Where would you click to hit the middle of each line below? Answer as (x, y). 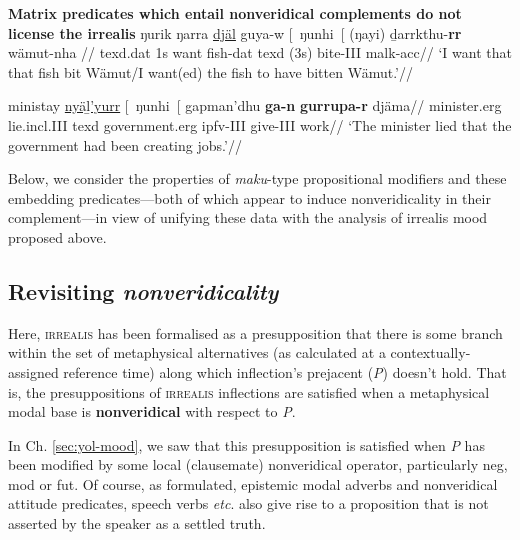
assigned (33, 371)
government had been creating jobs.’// (125, 144)
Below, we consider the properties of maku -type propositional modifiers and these (257, 178)
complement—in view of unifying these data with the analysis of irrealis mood (248, 217)
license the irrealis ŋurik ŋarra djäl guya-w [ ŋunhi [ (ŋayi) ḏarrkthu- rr (235, 32)
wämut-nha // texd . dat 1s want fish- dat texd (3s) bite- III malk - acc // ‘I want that (260, 52)
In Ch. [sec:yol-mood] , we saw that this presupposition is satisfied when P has (246, 444)
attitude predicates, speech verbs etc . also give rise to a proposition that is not (248, 503)
